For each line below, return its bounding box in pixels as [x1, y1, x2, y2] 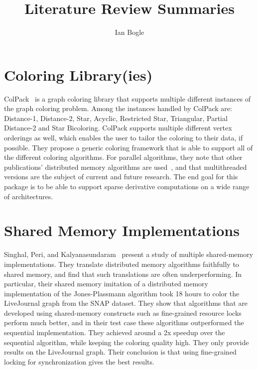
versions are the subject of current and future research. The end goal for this [4, 171, 238, 182]
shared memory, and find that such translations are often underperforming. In [4, 268, 242, 279]
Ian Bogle [115, 27, 144, 37]
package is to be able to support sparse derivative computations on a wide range [4, 181, 250, 191]
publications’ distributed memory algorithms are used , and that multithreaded [4, 161, 247, 172]
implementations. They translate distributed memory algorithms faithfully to [4, 258, 239, 269]
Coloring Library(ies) [4, 64, 153, 85]
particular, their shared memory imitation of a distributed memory [4, 278, 208, 289]
